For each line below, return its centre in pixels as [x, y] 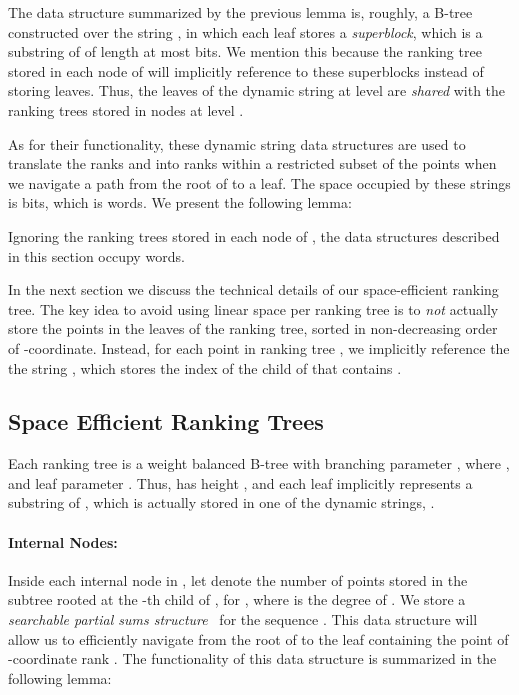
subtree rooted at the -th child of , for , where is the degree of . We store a [237, 599]
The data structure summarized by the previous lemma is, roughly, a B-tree [240, 12]
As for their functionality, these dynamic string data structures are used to [237, 143]
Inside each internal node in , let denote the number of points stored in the [238, 579]
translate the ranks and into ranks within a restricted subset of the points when [252, 163]
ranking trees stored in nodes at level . [126, 109]
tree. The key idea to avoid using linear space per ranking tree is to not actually [253, 308]
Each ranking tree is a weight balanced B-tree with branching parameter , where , [259, 463]
